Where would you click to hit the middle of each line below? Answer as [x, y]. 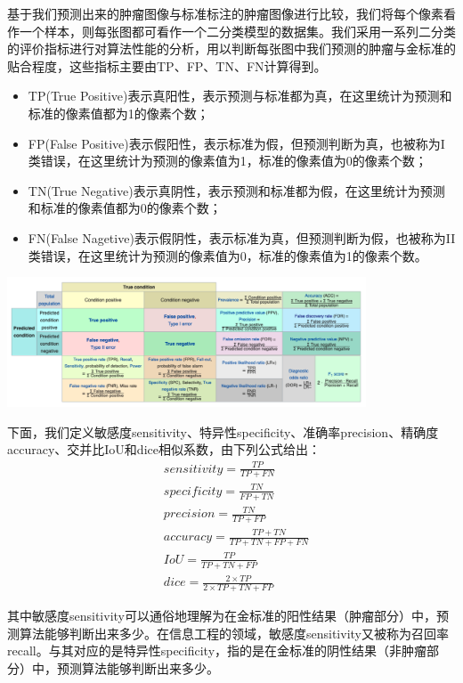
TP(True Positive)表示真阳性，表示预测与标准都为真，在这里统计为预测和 [240, 96]
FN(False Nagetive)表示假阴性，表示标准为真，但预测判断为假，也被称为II [242, 237]
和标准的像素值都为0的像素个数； [125, 208]
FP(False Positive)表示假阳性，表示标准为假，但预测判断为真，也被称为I [236, 143]
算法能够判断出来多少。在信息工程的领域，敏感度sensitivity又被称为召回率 [234, 633]
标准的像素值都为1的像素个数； [118, 113]
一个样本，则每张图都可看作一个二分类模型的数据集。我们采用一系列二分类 [237, 31]
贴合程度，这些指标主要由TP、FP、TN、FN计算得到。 [167, 65]
